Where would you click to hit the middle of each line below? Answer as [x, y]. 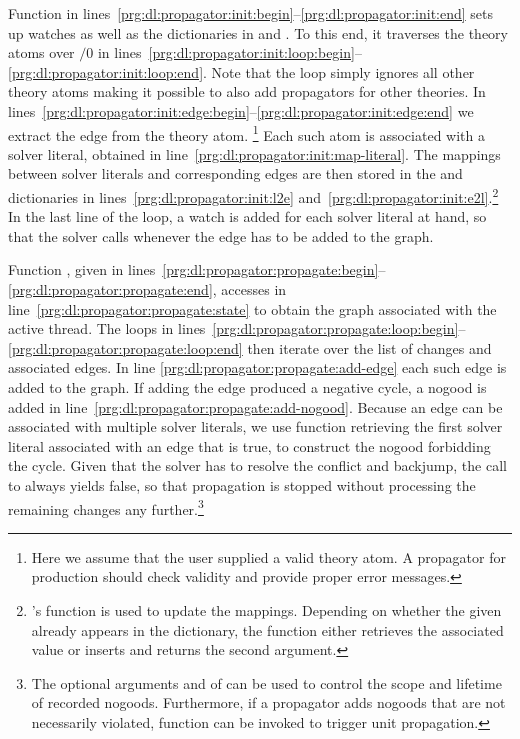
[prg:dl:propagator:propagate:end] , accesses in [147, 289]
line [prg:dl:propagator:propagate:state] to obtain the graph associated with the [252, 308]
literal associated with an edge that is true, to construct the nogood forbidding [249, 445]
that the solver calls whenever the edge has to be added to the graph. [221, 235]
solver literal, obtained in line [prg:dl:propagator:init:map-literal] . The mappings [254, 153]
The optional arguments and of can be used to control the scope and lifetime [266, 682]
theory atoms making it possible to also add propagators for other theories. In [247, 91]
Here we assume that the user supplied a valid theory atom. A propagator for [268, 556]
